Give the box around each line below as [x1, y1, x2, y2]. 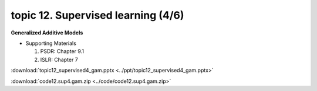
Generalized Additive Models [11, 29, 83, 36]
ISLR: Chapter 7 [40, 56, 79, 63]
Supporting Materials [25, 40, 76, 47]
